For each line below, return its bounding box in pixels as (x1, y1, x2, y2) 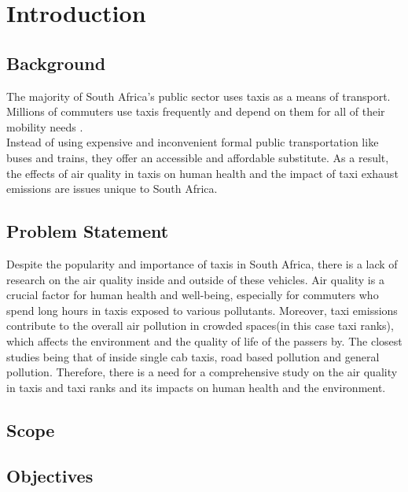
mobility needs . (6, 118, 83, 135)
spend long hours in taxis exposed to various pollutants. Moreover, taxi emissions (6, 301, 398, 318)
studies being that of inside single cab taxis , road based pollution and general (6, 348, 380, 364)
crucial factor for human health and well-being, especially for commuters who (6, 287, 379, 303)
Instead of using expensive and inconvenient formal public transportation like (6, 134, 379, 150)
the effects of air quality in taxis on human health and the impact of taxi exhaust (6, 165, 399, 181)
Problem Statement (6, 219, 169, 243)
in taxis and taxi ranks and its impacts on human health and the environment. (6, 379, 386, 395)
